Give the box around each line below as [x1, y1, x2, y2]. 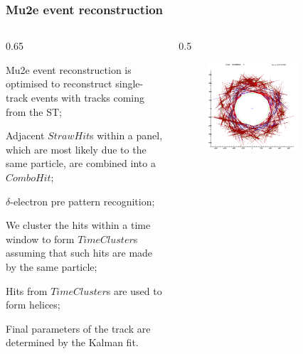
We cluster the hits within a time [6, 218, 151, 232]
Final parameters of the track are [6, 321, 151, 336]
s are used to [106, 283, 162, 298]
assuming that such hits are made [6, 245, 153, 260]
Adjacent [6, 128, 45, 143]
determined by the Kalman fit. [6, 335, 139, 350]
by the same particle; [6, 259, 97, 274]
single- [115, 76, 144, 91]
